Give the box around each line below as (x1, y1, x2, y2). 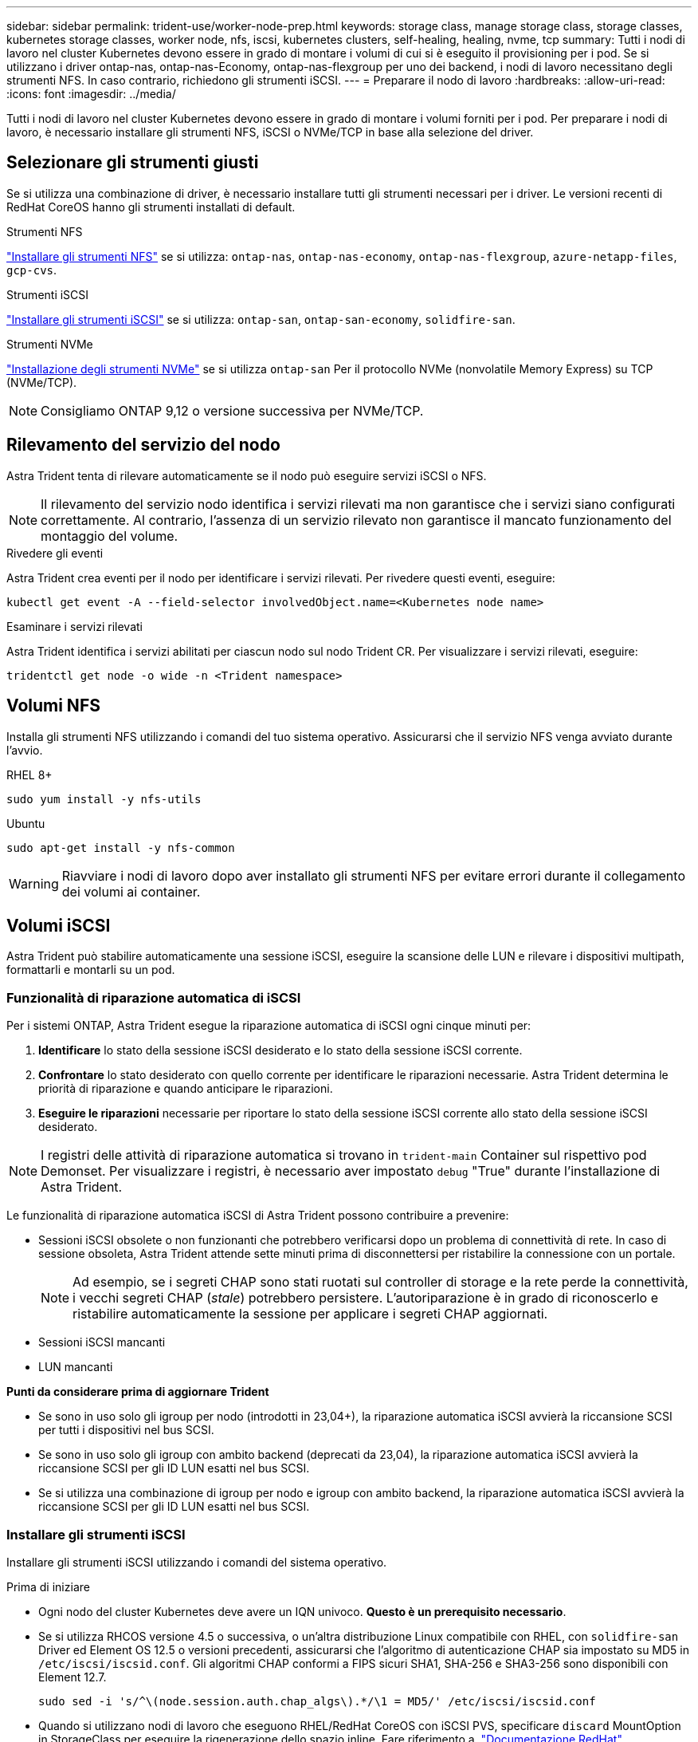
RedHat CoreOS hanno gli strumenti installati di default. (6, 199, 296, 214)
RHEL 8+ (6, 767, 53, 782)
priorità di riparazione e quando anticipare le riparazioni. (38, 1082, 333, 1096)
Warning (9, 875, 59, 892)
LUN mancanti (38, 1360, 113, 1374)
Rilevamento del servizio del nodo (6, 435, 280, 455)
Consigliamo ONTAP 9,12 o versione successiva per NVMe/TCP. (41, 402, 424, 419)
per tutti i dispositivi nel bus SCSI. (38, 1423, 214, 1437)
